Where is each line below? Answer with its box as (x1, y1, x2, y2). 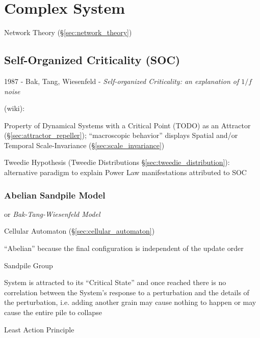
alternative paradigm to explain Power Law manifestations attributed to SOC (4, 167, 247, 178)
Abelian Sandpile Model (4, 188, 106, 201)
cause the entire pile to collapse (4, 307, 102, 318)
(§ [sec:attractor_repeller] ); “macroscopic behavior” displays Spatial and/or (4, 130, 238, 140)
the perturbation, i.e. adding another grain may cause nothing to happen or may (4, 297, 256, 307)
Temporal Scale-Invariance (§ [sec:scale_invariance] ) (4, 139, 165, 150)
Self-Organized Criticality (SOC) (4, 52, 180, 68)
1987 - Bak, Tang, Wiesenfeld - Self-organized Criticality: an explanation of (4, 75, 239, 86)
